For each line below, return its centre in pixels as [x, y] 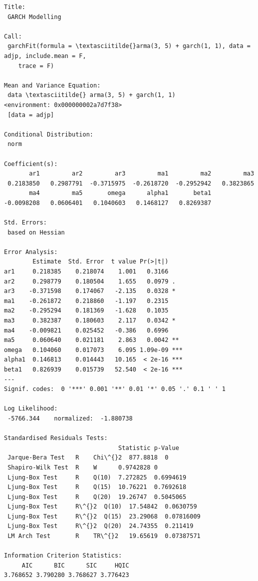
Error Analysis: [31, 252]
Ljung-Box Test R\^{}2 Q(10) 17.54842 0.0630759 [102, 507]
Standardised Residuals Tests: [56, 438]
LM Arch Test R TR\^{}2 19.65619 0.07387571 [104, 536]
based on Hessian [36, 232]
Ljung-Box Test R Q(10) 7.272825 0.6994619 [97, 477]
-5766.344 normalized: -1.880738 [70, 418]
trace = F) [36, 66]
